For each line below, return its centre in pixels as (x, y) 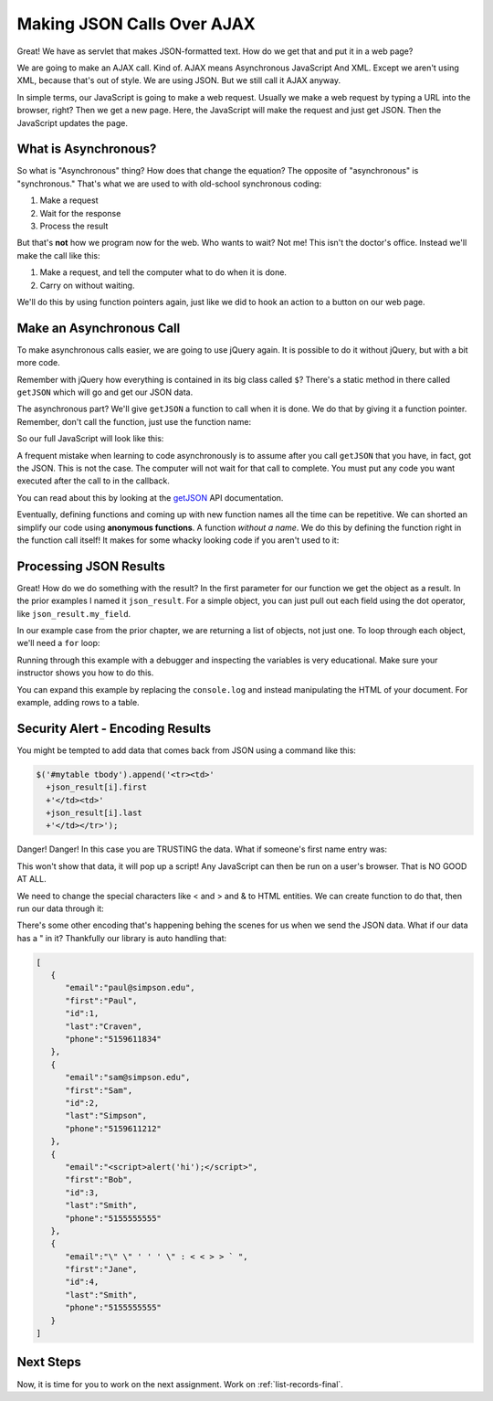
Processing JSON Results (91, 566)
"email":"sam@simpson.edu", (128, 1077)
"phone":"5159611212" (113, 1128)
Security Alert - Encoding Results (114, 728)
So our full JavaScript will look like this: (90, 439)
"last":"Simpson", (106, 1116)
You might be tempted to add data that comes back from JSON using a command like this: (186, 750)
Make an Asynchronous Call (99, 328)
